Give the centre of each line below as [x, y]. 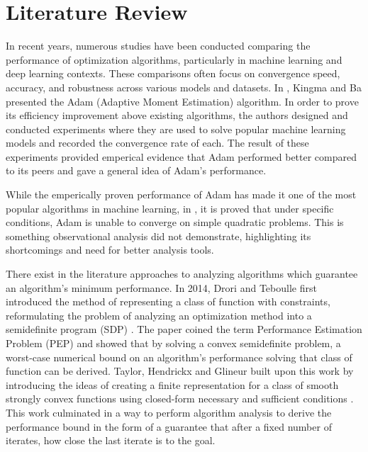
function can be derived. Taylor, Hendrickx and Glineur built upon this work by [180, 371]
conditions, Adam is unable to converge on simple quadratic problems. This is [175, 222]
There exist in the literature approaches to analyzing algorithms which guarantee [182, 274]
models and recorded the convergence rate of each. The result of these [157, 143]
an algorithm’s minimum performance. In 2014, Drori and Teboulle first [161, 287]
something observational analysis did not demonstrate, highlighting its [158, 236]
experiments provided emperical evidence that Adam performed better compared [182, 156]
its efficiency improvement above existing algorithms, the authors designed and [177, 115]
